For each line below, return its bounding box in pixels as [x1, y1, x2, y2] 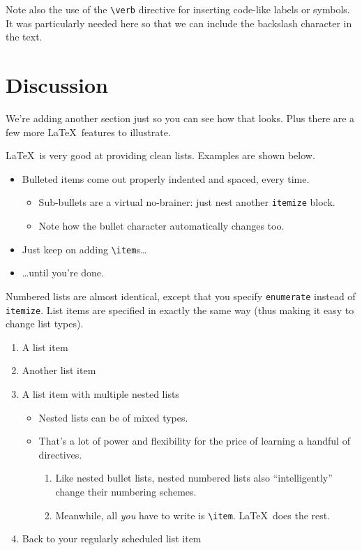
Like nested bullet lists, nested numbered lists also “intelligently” [55, 470, 333, 485]
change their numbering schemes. [55, 484, 197, 498]
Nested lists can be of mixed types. [38, 410, 188, 424]
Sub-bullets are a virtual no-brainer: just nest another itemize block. [38, 195, 335, 209]
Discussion [6, 70, 108, 99]
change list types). [6, 316, 84, 331]
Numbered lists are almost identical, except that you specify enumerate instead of [6, 288, 356, 303]
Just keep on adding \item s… [22, 241, 147, 256]
